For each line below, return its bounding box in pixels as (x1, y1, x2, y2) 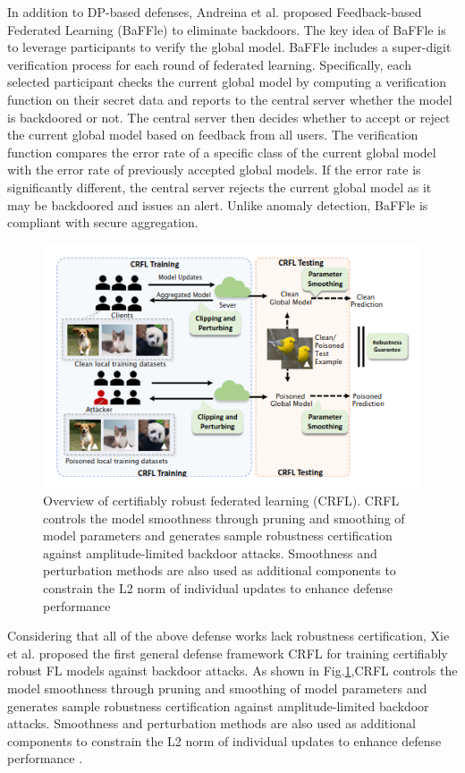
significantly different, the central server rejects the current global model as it (7, 177, 432, 196)
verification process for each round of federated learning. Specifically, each (7, 55, 411, 73)
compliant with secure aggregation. (7, 213, 199, 232)
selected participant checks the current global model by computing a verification (7, 72, 447, 91)
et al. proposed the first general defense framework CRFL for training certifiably (7, 643, 448, 662)
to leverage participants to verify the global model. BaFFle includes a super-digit (7, 38, 452, 56)
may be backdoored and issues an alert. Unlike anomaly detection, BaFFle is (7, 195, 428, 214)
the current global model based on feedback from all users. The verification (7, 125, 418, 144)
